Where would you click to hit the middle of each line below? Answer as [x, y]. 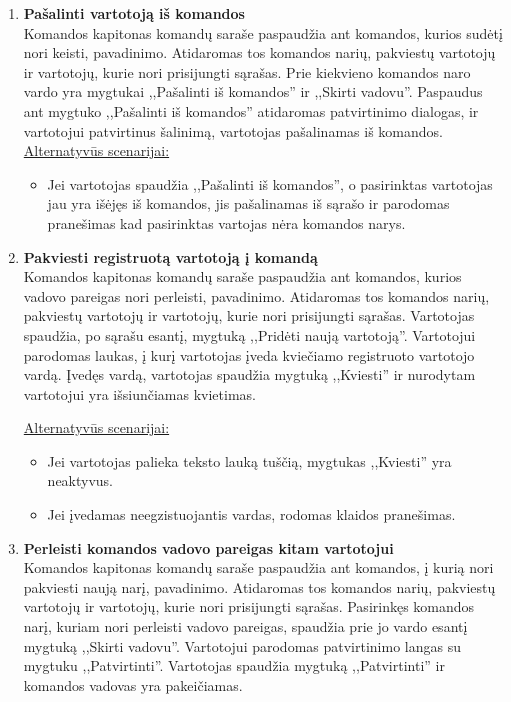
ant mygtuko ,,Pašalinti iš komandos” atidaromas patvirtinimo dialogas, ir [251, 110]
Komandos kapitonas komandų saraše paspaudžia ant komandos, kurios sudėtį [263, 32]
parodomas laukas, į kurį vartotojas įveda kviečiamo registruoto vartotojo [249, 354]
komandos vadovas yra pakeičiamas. [133, 684]
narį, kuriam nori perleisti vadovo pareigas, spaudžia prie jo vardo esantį [245, 626]
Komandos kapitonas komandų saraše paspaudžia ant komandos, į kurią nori [258, 567]
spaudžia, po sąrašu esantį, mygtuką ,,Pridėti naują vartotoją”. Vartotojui [249, 334]
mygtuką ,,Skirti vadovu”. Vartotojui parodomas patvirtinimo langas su [242, 645]
